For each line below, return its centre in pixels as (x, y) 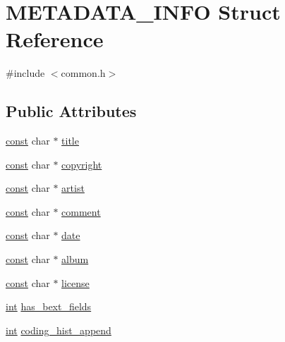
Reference (55, 39)
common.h (83, 73)
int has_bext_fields (49, 306)
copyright (82, 164)
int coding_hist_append (59, 330)
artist (73, 188)
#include (25, 73)
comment (81, 211)
